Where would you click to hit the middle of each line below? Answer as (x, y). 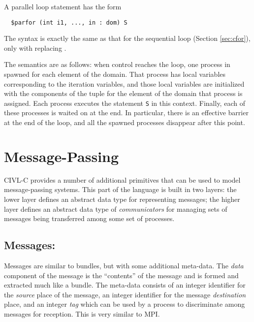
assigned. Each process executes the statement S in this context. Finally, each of (125, 103)
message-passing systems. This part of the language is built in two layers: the (120, 189)
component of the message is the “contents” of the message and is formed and (121, 275)
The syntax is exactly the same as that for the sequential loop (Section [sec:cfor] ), (127, 38)
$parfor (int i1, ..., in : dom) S (69, 22)
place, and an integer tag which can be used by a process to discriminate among (125, 304)
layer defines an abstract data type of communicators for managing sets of (116, 209)
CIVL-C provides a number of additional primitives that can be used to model (122, 179)
